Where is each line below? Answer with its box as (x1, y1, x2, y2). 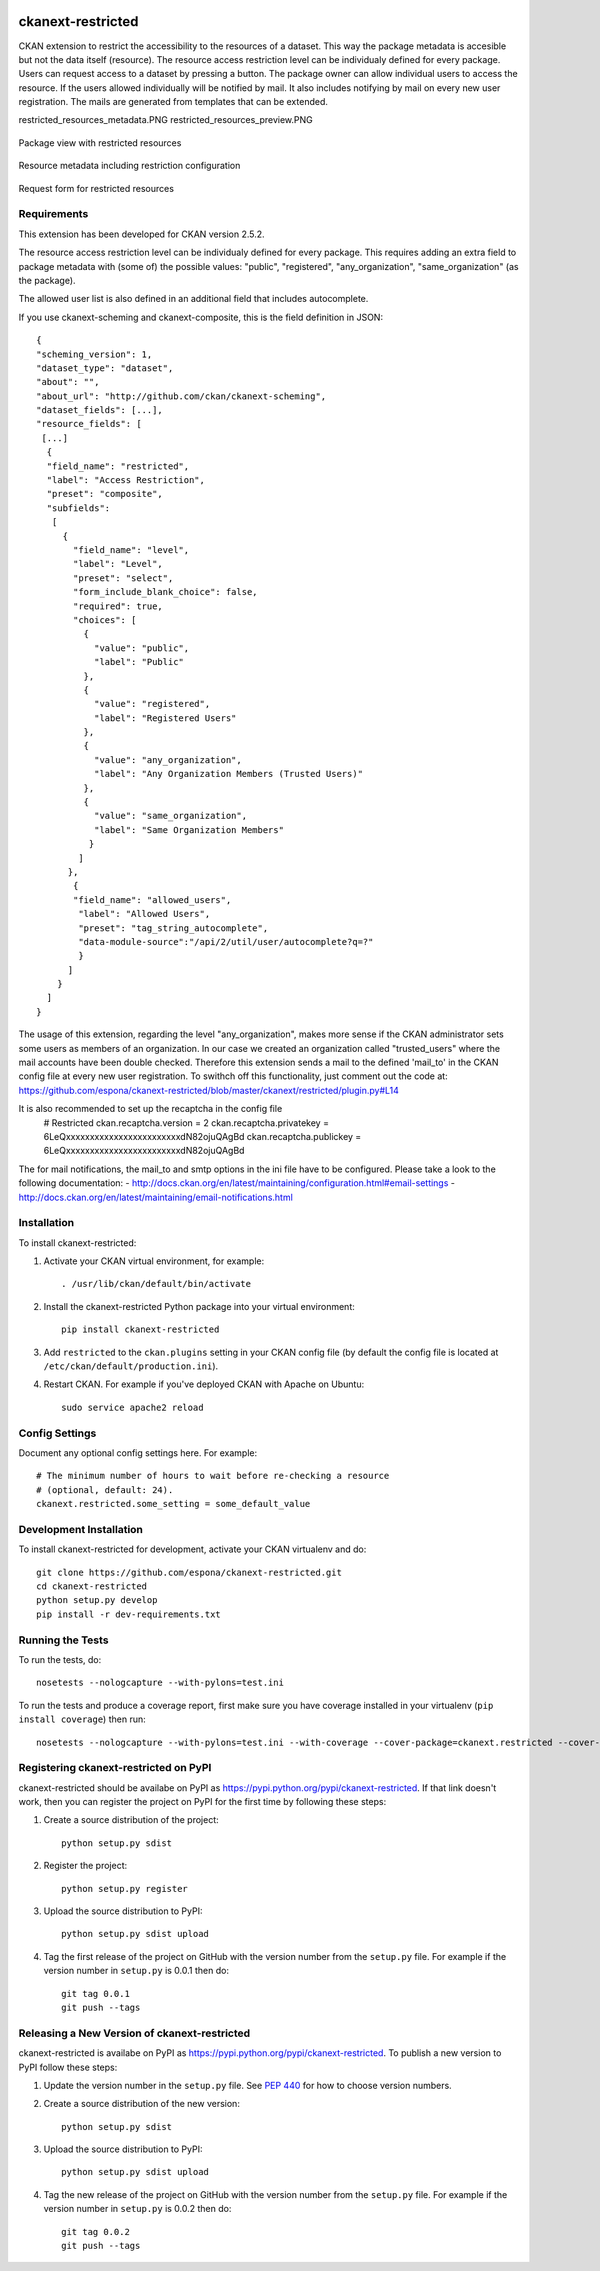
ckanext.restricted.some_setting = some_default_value (36, 1498, 311, 1510)
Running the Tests (18, 1633, 109, 1647)
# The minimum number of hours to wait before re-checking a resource (36, 1470, 390, 1482)
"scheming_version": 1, (36, 348, 153, 360)
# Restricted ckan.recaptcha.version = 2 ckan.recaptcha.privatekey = (43, 1116, 330, 1129)
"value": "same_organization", (93, 810, 248, 822)
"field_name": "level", (73, 544, 190, 555)
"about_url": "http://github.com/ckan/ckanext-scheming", (36, 390, 327, 402)
